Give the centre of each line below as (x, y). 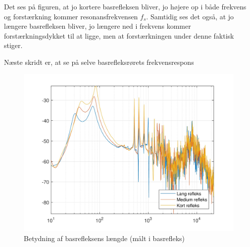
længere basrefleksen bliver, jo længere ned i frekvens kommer (98, 26)
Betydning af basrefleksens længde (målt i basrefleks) (104, 238)
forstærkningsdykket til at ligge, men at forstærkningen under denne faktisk (119, 35)
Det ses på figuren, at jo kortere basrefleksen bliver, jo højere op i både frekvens (125, 6)
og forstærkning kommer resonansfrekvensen (71, 16)
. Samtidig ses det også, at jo (190, 16)
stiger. (13, 45)
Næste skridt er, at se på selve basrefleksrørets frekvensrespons (99, 62)
